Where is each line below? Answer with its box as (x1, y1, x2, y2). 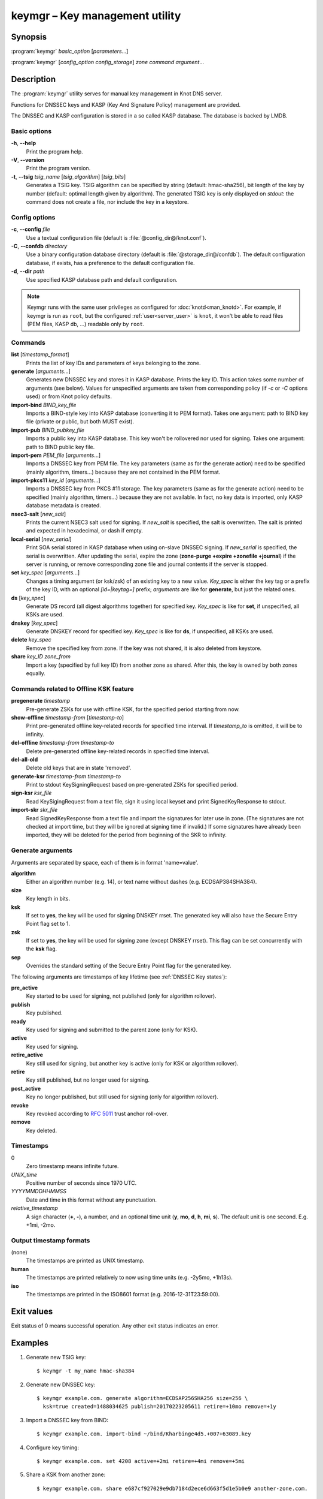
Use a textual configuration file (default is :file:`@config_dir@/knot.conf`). (26, 234, 206, 241)
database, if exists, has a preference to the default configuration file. (26, 259, 195, 266)
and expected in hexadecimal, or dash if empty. (26, 527, 144, 534)
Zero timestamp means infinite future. (26, 1163, 119, 1170)
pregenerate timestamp (11, 697, 71, 705)
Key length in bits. (26, 895, 71, 902)
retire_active (11, 1051, 43, 1058)
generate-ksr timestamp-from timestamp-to (11, 772, 121, 779)
